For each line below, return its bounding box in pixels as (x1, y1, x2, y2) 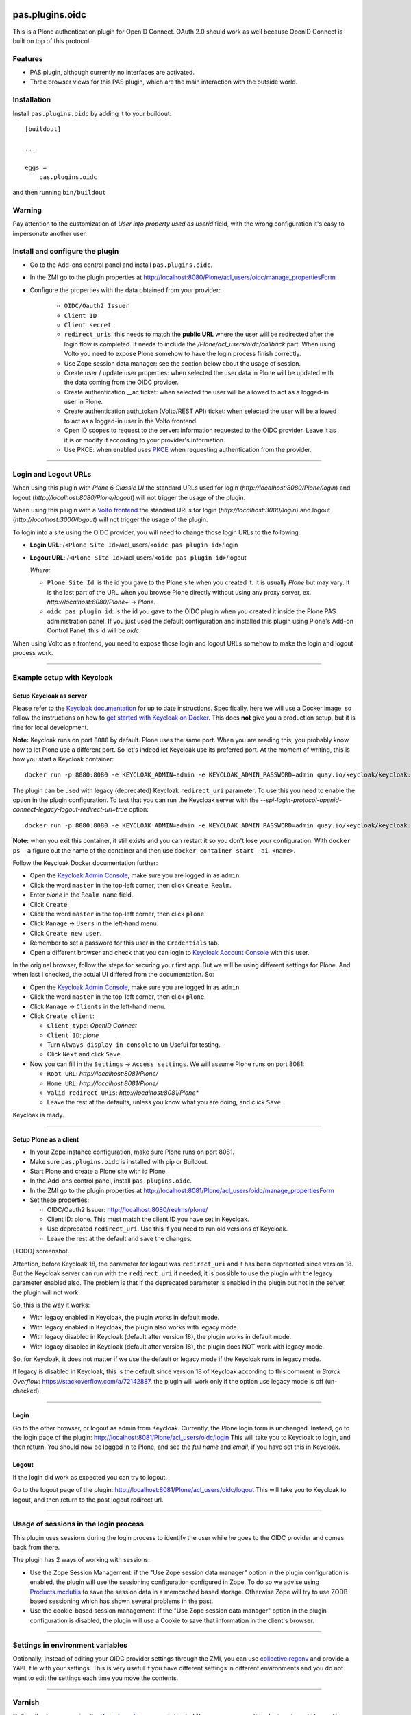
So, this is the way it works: (12, 1301, 90, 1310)
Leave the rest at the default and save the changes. (47, 1234, 192, 1242)
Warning (12, 206, 42, 215)
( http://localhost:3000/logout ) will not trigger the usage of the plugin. (12, 515, 208, 524)
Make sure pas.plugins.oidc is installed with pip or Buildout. (29, 1157, 209, 1166)
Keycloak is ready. (12, 1111, 64, 1119)
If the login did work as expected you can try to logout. (12, 1473, 168, 1481)
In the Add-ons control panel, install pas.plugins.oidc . (29, 1176, 192, 1185)
